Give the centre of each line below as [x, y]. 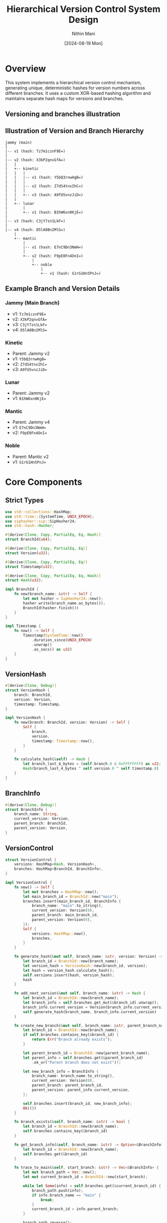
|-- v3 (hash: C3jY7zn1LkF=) [35, 221]
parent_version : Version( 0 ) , [62, 920]
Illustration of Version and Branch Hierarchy [75, 131]
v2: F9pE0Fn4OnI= [30, 433]
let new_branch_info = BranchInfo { [61, 1071]
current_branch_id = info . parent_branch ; [75, 1209]
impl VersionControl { [29, 883]
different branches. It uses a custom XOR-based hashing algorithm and [78, 93]
